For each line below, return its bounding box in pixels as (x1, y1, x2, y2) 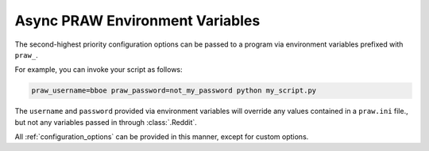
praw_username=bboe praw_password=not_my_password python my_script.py (31, 86, 317, 95)
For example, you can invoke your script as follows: (14, 65, 183, 74)
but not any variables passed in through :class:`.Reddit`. (14, 117, 198, 126)
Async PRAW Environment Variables (14, 12, 261, 29)
